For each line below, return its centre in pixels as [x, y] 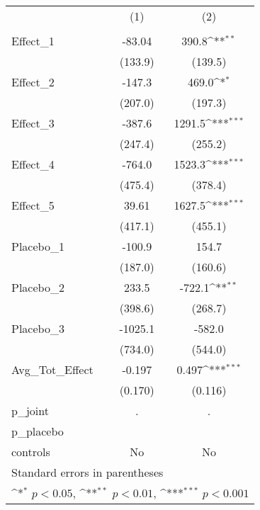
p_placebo [38, 431]
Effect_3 [33, 123]
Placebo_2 [38, 287]
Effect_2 [33, 82]
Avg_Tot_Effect [52, 369]
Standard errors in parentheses [87, 472]
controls [31, 452]
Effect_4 [33, 164]
